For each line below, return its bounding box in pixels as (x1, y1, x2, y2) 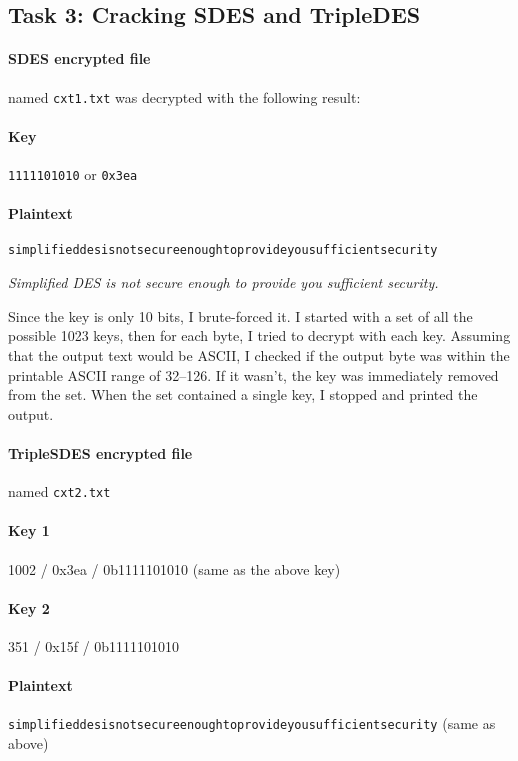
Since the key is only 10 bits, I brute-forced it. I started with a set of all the (8, 305, 473, 326)
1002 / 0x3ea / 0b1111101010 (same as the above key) (8, 558, 341, 579)
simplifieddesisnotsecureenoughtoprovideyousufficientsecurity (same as (8, 713, 496, 734)
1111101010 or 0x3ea (8, 164, 138, 185)
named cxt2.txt (8, 481, 111, 502)
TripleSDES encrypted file (8, 442, 193, 463)
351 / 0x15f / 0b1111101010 (8, 635, 180, 656)
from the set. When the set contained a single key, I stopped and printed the (8, 384, 478, 405)
